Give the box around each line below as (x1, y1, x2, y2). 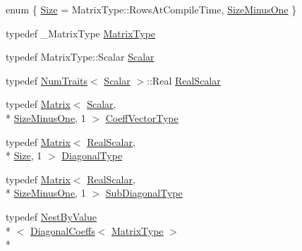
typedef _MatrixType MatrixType (6, 25, 156, 40)
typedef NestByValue (6, 209, 97, 224)
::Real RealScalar (147, 73, 221, 87)
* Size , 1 (6, 148, 42, 163)
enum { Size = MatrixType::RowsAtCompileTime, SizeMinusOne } (6, 2, 297, 16)
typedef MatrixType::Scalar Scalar (6, 49, 155, 64)
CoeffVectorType (105, 110, 179, 125)
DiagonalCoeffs (30, 223, 95, 238)
